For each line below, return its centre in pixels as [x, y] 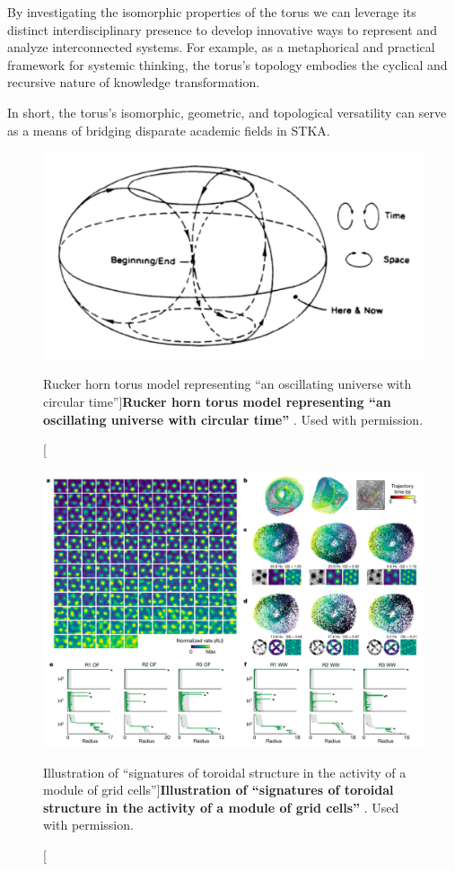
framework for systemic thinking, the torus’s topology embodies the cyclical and [227, 64]
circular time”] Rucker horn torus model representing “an [217, 401]
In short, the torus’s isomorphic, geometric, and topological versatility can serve [227, 112]
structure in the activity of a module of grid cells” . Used [221, 807]
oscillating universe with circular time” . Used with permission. [233, 419]
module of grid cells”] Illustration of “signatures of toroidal [219, 790]
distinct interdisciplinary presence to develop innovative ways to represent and [222, 29]
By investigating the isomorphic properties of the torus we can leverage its [212, 12]
